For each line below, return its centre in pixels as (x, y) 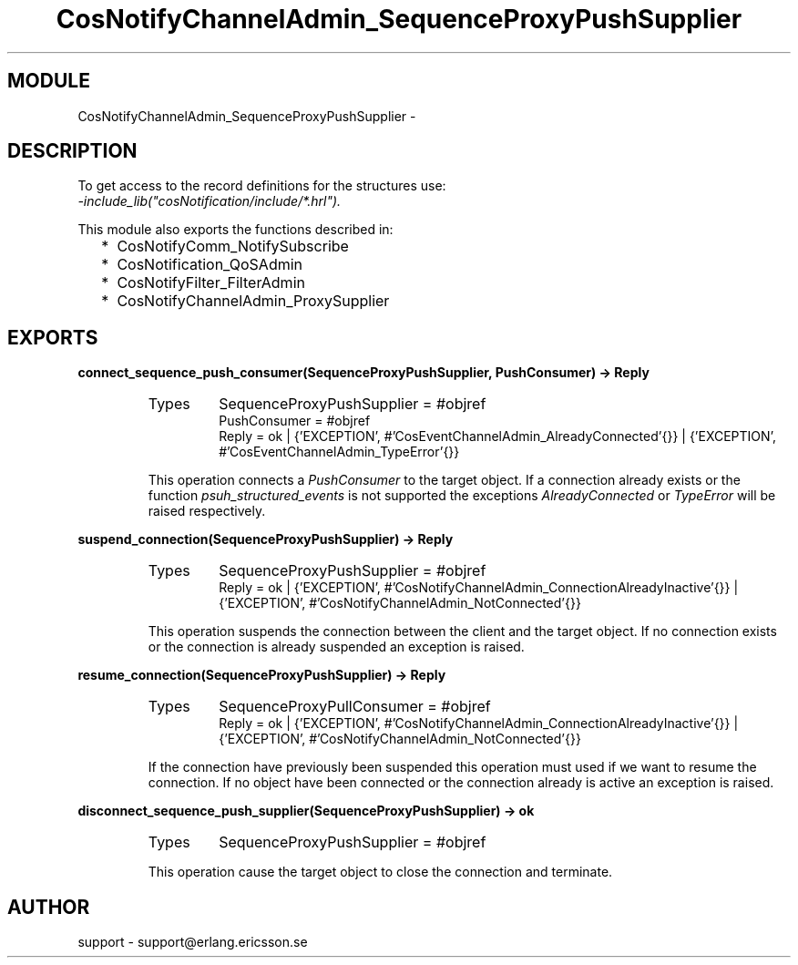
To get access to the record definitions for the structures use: (262, 186)
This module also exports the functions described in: (235, 230)
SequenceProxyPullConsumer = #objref (355, 707)
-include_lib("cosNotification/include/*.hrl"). (210, 201)
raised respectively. (207, 511)
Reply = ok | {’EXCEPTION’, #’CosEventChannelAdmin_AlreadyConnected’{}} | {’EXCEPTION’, (497, 436)
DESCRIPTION (72, 151)
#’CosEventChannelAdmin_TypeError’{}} (339, 452)
